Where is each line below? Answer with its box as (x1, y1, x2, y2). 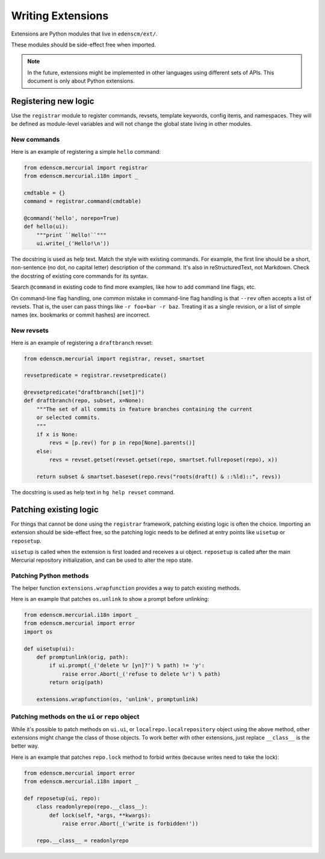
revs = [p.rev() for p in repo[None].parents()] (49, 439, 196, 446)
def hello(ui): (23, 223, 69, 230)
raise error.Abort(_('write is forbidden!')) (61, 820, 199, 827)
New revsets (11, 326, 49, 335)
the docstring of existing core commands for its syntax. (11, 272, 149, 280)
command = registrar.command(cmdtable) (23, 198, 141, 205)
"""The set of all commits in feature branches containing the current (36, 406, 253, 412)
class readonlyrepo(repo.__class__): (36, 804, 148, 810)
